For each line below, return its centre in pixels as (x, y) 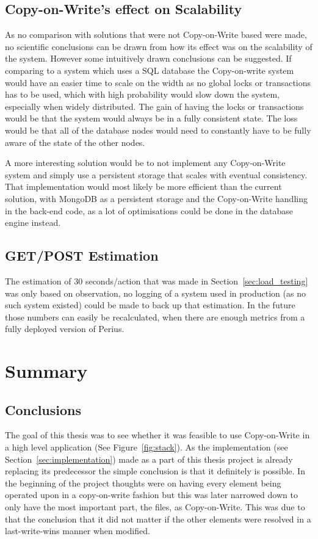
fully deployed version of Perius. (65, 329)
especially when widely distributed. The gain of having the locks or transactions (154, 106)
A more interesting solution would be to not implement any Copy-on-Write (145, 163)
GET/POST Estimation (82, 255)
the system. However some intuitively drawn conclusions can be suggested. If (148, 58)
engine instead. (33, 222)
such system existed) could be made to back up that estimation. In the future (150, 305)
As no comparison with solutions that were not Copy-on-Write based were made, (156, 34)
